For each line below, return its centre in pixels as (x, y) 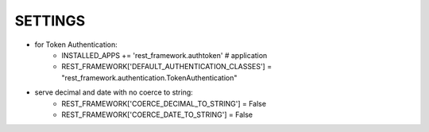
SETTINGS (50, 21)
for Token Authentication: (76, 45)
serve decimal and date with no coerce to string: (114, 92)
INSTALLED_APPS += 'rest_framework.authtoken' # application (164, 55)
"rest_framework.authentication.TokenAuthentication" (149, 78)
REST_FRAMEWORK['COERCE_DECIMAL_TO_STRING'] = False (164, 103)
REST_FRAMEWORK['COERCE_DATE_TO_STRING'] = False (157, 115)
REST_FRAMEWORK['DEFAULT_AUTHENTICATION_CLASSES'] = (167, 67)
